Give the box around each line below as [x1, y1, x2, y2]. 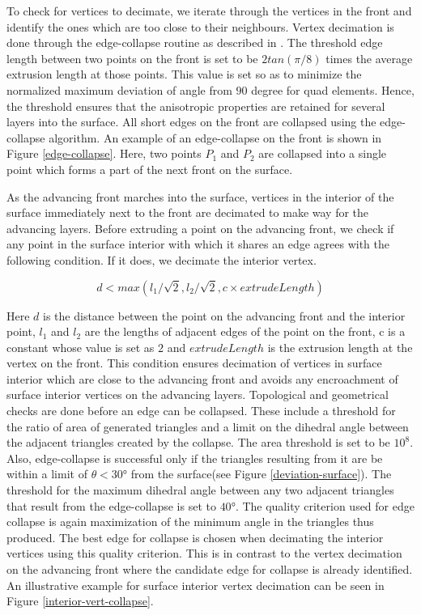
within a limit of [6, 465, 87, 482]
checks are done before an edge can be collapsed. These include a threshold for [6, 402, 396, 419]
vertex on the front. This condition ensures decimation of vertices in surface [6, 354, 382, 371]
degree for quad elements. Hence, [251, 81, 415, 98]
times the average [325, 49, 413, 66]
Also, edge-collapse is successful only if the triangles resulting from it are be [6, 449, 383, 466]
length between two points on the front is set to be [6, 49, 258, 66]
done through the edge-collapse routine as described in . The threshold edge [6, 34, 383, 51]
